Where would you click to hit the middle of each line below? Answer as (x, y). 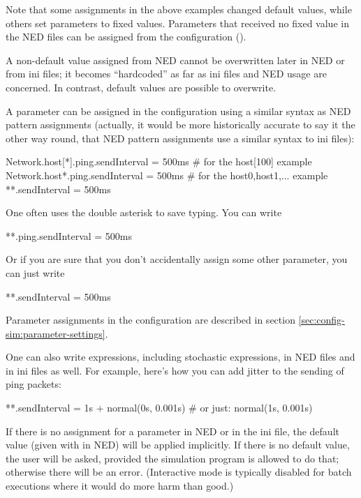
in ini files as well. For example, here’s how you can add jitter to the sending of (175, 370)
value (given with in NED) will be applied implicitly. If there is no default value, (178, 445)
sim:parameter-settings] (56, 333)
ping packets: (34, 384)
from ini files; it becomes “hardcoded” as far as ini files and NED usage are (166, 74)
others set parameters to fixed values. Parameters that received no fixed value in (177, 23)
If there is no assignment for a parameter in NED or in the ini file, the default (172, 431)
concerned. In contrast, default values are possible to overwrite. (141, 87)
